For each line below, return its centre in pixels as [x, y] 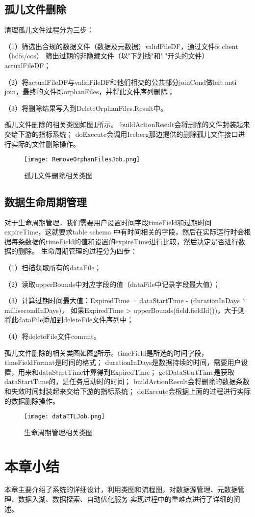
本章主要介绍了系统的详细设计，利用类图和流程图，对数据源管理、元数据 [121, 489]
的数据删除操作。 [32, 401]
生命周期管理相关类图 [58, 432]
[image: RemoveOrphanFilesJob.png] [82, 160]
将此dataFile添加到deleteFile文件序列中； [69, 320]
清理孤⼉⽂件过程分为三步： [49, 30]
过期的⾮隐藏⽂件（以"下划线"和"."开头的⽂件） [134, 56]
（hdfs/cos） [24, 56]
